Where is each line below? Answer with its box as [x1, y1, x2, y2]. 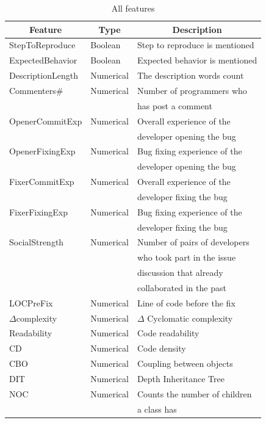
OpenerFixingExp [9, 145, 76, 157]
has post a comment [137, 99, 212, 112]
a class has [137, 402, 177, 415]
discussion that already [137, 266, 223, 279]
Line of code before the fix [137, 296, 235, 309]
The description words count [137, 69, 244, 82]
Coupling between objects [137, 357, 233, 370]
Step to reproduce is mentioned [137, 38, 254, 51]
